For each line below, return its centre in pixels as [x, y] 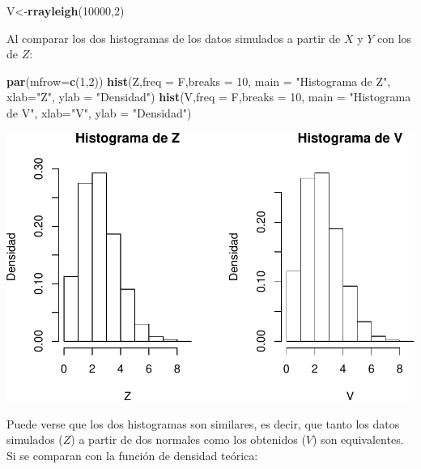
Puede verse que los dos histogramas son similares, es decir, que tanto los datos [203, 423]
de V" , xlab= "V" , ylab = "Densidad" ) [99, 112]
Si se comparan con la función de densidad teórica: [132, 455]
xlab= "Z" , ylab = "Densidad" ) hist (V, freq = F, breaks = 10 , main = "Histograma [209, 97]
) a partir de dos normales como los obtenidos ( [188, 439]
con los [395, 38]
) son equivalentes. [358, 439]
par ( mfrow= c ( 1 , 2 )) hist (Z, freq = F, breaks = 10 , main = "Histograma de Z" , [199, 81]
